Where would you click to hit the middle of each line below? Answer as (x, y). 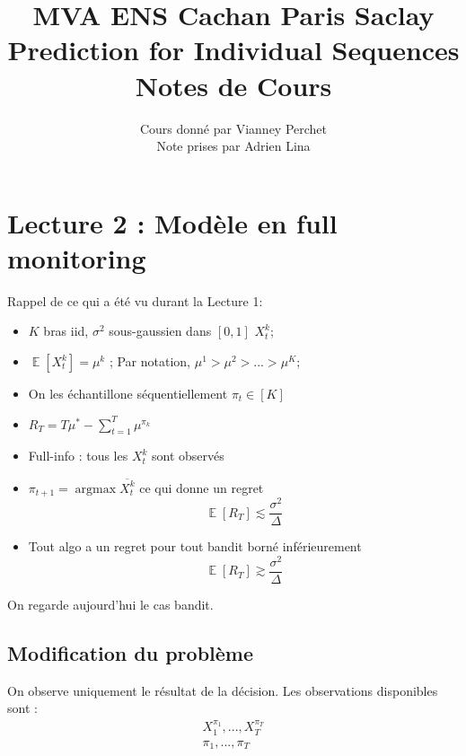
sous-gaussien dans (160, 331)
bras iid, (66, 331)
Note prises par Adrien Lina (233, 146)
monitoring (77, 257)
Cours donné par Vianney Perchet (233, 128)
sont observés (188, 456)
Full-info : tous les (78, 456)
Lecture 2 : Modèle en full (172, 222)
